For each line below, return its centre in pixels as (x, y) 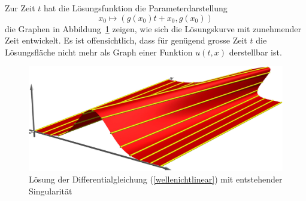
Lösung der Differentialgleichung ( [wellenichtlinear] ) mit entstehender (156, 179)
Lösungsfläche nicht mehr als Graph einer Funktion (99, 52)
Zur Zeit (20, 8)
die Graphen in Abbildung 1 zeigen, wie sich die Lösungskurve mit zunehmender (153, 28)
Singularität (51, 191)
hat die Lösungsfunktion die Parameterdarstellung (135, 8)
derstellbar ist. (255, 52)
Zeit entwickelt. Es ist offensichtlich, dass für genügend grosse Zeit (126, 40)
